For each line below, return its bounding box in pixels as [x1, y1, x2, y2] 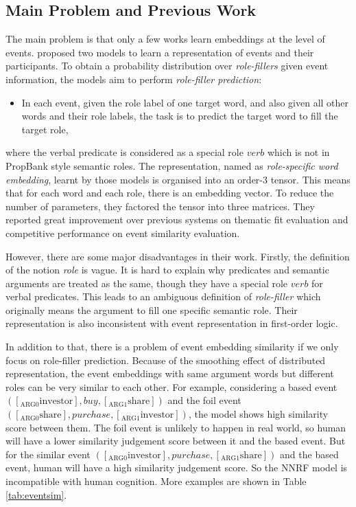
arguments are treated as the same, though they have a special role [5, 275, 288, 290]
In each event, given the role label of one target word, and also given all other [21, 95, 349, 109]
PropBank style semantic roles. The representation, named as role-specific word [5, 158, 338, 172]
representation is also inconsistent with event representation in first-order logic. [5, 316, 338, 330]
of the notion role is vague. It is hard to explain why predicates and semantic [5, 262, 329, 277]
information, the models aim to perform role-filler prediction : [5, 71, 262, 86]
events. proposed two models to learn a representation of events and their [5, 45, 314, 59]
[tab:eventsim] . [5, 487, 67, 502]
